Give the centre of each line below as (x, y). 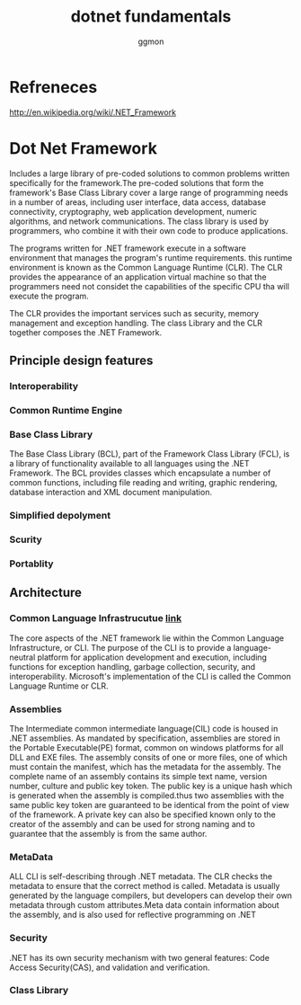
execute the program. (49, 296)
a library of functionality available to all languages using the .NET (129, 464)
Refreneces (53, 87)
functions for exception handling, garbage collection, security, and (133, 666)
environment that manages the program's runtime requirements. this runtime (151, 257)
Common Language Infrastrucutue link (96, 618)
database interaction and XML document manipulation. (111, 493)
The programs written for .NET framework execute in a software (128, 248)
